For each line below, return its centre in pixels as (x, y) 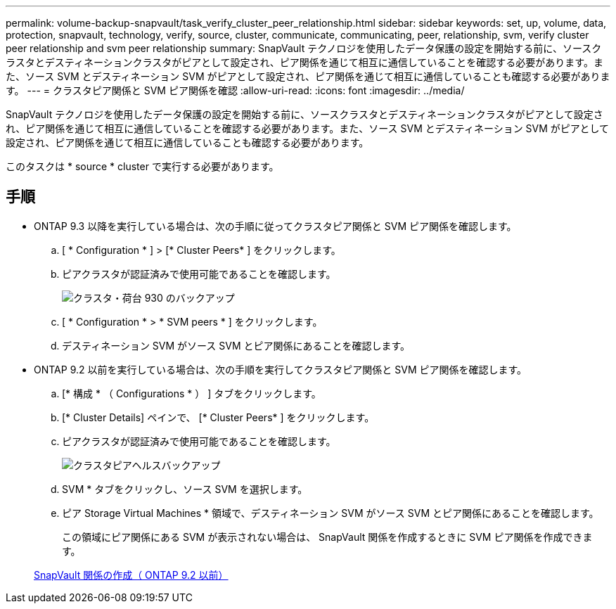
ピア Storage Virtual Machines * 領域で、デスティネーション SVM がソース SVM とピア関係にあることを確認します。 (331, 513)
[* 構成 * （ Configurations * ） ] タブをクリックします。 (192, 393)
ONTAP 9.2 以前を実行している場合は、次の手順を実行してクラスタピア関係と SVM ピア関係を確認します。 (281, 369)
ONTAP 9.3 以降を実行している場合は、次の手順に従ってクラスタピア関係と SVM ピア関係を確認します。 (275, 226)
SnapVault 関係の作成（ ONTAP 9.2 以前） (131, 575)
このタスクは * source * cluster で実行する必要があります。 (142, 166)
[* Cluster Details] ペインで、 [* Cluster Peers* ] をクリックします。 (218, 417)
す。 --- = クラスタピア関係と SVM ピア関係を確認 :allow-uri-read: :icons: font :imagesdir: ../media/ (235, 90)
